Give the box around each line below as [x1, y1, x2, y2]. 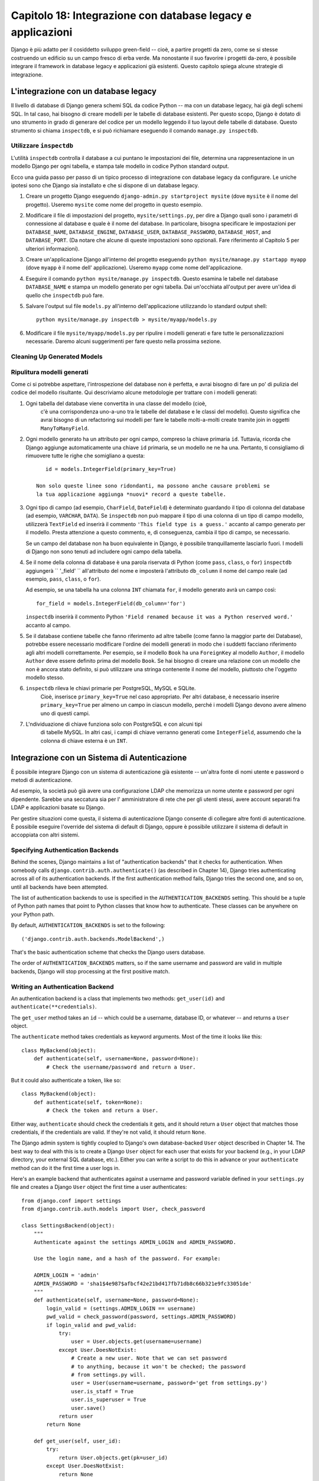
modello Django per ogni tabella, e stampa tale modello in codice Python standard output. [11, 163, 230, 170]
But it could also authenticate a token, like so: [11, 1077, 121, 1084]
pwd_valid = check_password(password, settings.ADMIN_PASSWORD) [46, 1313, 236, 1320]
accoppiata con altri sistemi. [11, 831, 80, 838]
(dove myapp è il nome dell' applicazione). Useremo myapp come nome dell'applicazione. [25, 264, 243, 271]
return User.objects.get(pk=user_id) [58, 1454, 168, 1461]
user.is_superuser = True [71, 1396, 147, 1403]
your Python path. [11, 911, 55, 918]
